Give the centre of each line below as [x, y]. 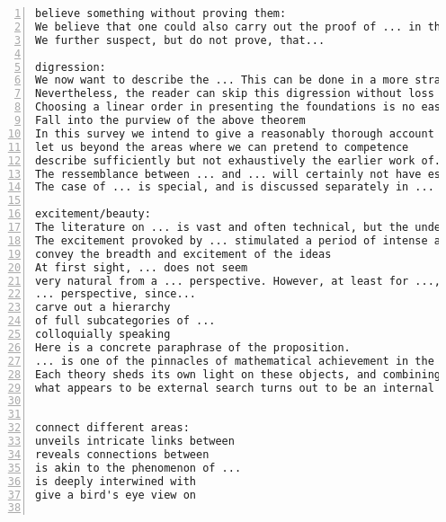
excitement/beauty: [93, 214]
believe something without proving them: [161, 13]
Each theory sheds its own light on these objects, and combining [238, 374]
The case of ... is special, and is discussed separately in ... [235, 187]
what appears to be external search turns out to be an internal [235, 388]
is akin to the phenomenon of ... [138, 468]
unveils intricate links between [135, 441]
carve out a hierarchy [103, 308]
